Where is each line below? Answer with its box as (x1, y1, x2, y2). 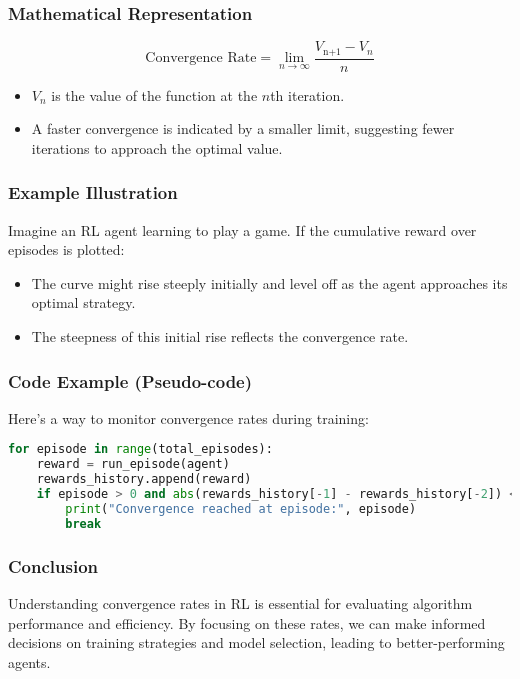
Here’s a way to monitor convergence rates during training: (8, 407, 369, 428)
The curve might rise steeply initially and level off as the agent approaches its (31, 272, 508, 293)
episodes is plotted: (8, 239, 125, 260)
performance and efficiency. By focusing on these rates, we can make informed (8, 612, 486, 633)
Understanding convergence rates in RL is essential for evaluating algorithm (8, 592, 473, 613)
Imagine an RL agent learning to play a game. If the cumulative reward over (8, 219, 477, 240)
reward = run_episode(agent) (36, 457, 230, 472)
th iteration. (270, 84, 345, 105)
